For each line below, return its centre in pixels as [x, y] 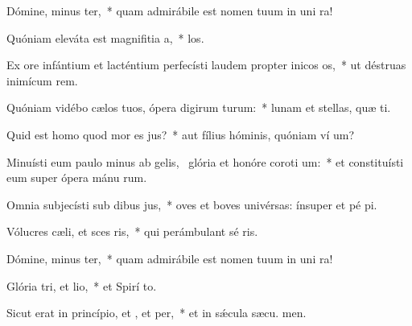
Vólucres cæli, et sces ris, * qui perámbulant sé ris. [132, 231]
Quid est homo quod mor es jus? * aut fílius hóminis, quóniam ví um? [181, 134]
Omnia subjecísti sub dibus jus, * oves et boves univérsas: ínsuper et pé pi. [192, 204]
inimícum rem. [42, 80]
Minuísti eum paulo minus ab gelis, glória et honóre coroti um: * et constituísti [205, 161]
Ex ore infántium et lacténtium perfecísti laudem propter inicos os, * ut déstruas [206, 65]
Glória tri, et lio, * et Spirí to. [82, 285]
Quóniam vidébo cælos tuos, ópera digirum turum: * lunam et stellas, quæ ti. [199, 107]
